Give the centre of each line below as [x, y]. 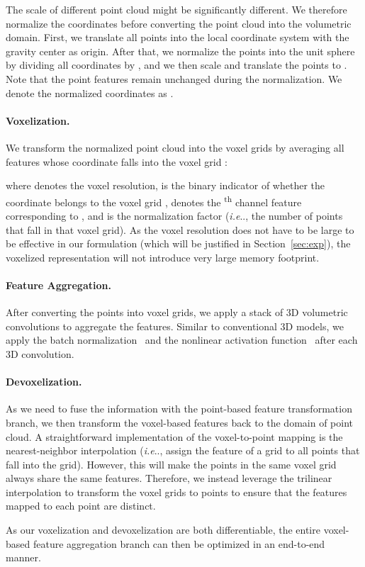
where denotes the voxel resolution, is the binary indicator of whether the [165, 185]
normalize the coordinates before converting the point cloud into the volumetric [179, 23]
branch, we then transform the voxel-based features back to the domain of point [179, 422]
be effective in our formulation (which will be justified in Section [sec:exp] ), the [178, 243]
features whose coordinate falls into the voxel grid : [117, 161]
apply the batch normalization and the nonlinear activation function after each [182, 340]
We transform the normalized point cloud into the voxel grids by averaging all [175, 147]
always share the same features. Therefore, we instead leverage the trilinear [169, 478]
